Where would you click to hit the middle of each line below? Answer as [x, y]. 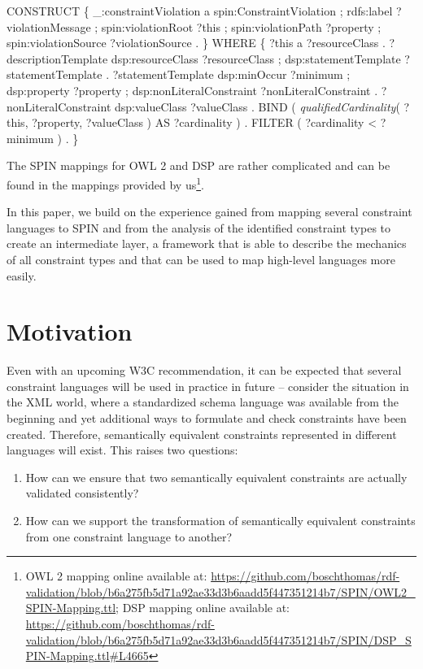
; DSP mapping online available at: [203, 608]
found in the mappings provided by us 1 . [105, 183]
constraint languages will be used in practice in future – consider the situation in [208, 386]
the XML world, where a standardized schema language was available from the [203, 402]
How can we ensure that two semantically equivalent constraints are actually [216, 477]
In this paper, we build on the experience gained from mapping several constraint [209, 212]
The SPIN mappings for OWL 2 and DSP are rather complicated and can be [198, 165]
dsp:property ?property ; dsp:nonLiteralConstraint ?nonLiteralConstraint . [192, 90]
